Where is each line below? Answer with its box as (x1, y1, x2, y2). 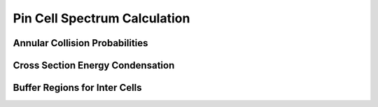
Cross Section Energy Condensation (13, 59, 175, 71)
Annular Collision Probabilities (13, 37, 148, 49)
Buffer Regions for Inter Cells (13, 82, 143, 94)
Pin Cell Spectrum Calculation (13, 10, 190, 26)
